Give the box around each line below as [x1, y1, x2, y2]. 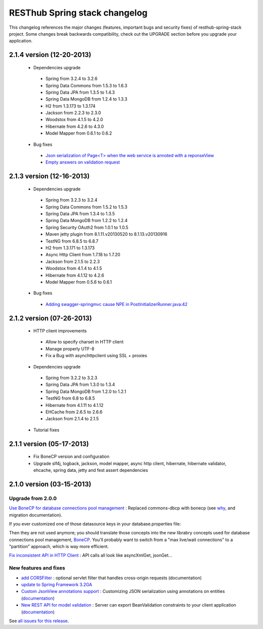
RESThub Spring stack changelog [9, 7, 148, 18]
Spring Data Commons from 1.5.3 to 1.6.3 [45, 82, 128, 88]
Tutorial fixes [33, 427, 59, 433]
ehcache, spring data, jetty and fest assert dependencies [33, 467, 149, 473]
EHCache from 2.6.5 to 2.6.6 [45, 409, 103, 415]
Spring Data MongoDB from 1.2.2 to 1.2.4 [45, 218, 128, 223]
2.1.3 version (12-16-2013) [9, 172, 90, 181]
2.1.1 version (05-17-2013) [9, 440, 89, 448]
